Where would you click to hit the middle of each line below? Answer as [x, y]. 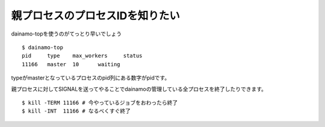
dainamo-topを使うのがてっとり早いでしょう [67, 34]
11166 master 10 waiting [71, 64]
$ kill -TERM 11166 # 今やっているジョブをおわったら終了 [100, 103]
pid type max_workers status [82, 56]
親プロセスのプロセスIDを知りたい [96, 16]
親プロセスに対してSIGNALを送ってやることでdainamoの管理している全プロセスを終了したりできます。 [139, 89]
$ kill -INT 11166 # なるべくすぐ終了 [76, 111]
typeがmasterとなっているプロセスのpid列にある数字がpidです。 [91, 78]
